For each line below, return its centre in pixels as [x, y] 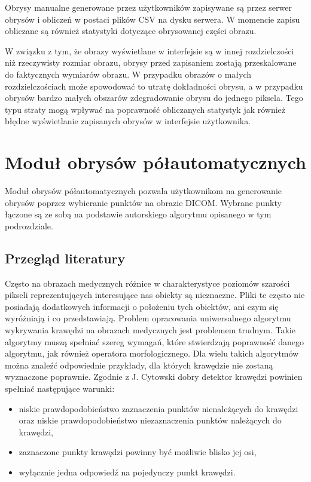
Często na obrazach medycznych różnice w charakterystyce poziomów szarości [147, 283]
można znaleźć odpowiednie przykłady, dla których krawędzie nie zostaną [139, 365]
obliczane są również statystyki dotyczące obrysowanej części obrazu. [131, 31]
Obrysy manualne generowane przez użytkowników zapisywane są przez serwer [148, 7]
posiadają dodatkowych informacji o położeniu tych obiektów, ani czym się [142, 306]
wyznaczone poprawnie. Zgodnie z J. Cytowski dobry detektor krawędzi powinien [154, 377]
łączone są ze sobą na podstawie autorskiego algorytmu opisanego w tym [138, 214]
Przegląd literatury [65, 258]
